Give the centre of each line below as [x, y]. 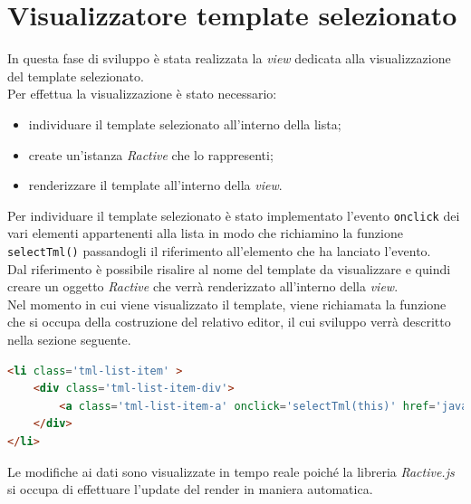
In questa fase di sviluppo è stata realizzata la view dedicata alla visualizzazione [229, 58]
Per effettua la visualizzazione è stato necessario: [142, 94]
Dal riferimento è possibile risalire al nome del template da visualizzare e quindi [229, 268]
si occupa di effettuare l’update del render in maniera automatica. [190, 489]
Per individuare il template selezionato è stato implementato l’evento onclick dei [234, 215]
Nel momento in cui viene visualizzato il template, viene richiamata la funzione [227, 304]
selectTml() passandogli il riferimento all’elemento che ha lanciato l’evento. [219, 250]
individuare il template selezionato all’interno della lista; [185, 124]
